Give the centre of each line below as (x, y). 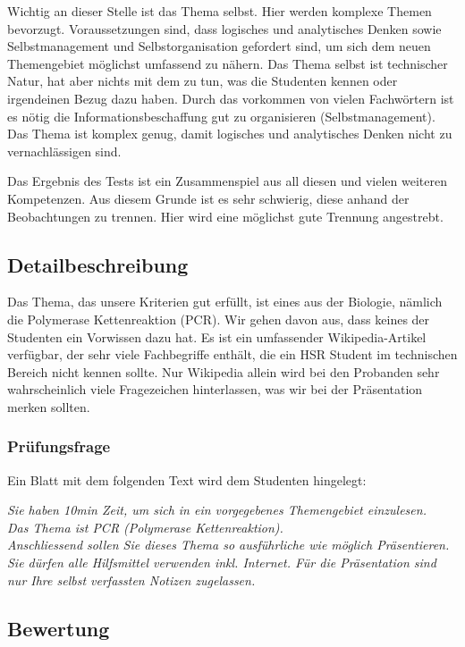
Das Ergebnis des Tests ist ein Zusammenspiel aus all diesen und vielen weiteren (227, 181)
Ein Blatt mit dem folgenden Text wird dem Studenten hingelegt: (187, 479)
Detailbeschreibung (98, 264)
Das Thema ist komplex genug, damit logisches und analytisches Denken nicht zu (230, 134)
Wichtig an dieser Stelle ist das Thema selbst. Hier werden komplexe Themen (220, 11)
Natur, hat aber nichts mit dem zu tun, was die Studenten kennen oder (203, 81)
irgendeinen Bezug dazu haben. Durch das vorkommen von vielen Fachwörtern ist (231, 98)
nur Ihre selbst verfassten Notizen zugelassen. (131, 580)
